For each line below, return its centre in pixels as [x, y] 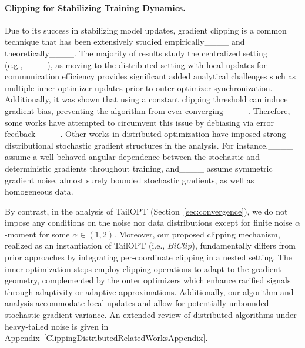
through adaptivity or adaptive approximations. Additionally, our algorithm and [149, 291]
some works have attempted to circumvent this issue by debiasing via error [139, 122]
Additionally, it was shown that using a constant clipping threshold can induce [146, 99]
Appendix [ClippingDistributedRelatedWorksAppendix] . [106, 338]
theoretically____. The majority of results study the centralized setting [136, 53]
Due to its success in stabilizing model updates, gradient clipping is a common [146, 30]
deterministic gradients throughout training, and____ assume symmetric [139, 168]
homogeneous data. [39, 191]
